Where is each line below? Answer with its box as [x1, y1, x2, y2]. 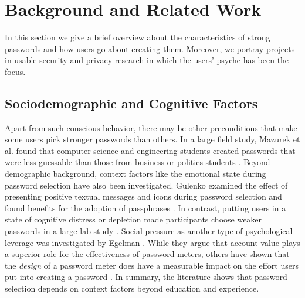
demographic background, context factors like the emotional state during [5, 167, 266, 180]
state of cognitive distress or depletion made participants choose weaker [5, 213, 262, 225]
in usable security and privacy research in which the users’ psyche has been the [5, 54, 289, 66]
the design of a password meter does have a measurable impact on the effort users [5, 259, 299, 271]
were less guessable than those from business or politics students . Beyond [5, 156, 270, 168]
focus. [5, 65, 26, 77]
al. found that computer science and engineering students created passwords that [5, 144, 296, 156]
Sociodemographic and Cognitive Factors [5, 94, 258, 112]
